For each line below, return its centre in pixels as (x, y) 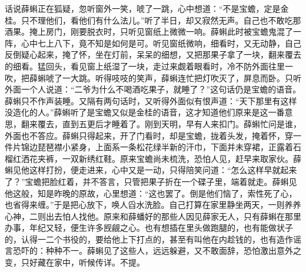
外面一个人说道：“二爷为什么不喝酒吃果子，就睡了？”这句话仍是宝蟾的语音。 (153, 89)
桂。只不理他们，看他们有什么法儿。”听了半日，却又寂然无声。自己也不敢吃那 (153, 20)
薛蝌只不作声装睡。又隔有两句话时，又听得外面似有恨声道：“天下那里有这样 (151, 100)
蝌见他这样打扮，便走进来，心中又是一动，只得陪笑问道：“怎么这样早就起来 (151, 170)
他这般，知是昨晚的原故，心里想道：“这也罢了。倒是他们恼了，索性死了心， (151, 193)
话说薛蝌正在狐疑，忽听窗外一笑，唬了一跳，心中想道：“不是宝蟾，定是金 (147, 8)
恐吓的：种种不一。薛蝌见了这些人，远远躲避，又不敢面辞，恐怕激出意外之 (157, 251)
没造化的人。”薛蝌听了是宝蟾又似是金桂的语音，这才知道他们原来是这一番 (145, 112)
